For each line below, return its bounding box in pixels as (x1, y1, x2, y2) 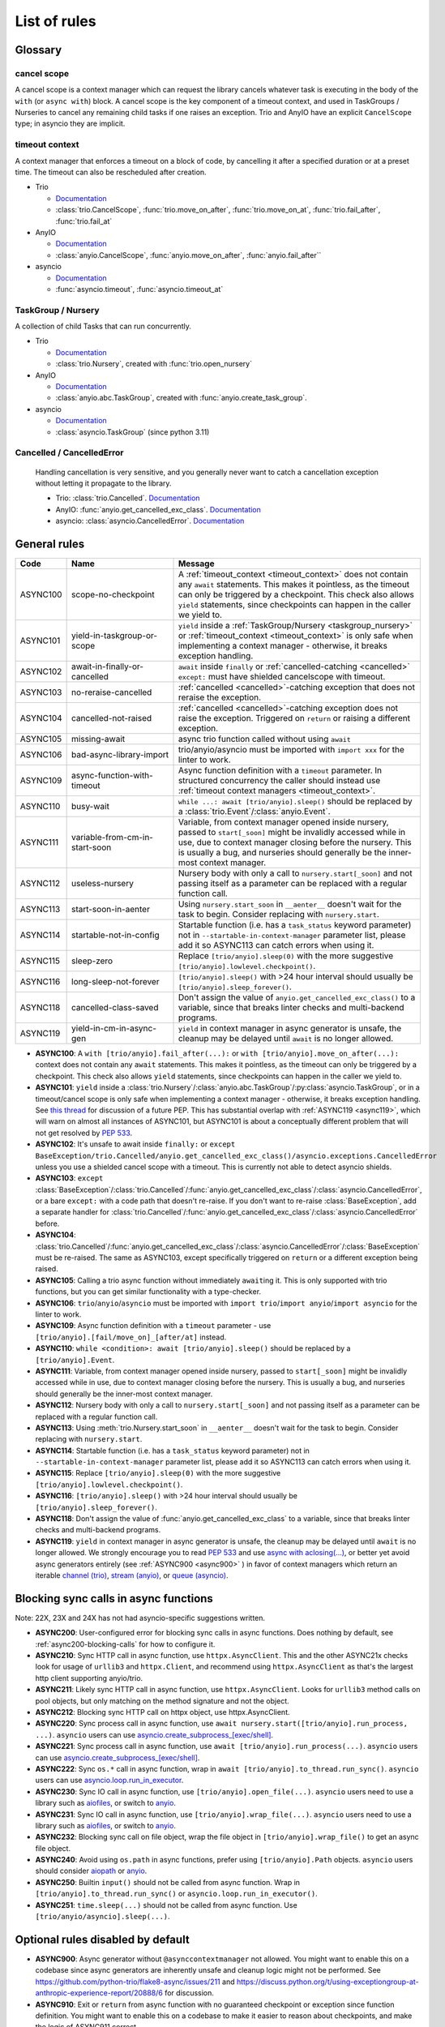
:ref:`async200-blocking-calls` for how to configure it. (35, 1639, 216, 1649)
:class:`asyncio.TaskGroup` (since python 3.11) (55, 426, 210, 437)
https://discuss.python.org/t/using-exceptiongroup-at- (236, 1977, 419, 1986)
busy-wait (71, 801, 109, 812)
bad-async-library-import (71, 749, 169, 760)
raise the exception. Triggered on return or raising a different (178, 713, 411, 723)
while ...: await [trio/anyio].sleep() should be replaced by (178, 795, 413, 807)
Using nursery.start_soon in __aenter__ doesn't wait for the (178, 898, 402, 910)
